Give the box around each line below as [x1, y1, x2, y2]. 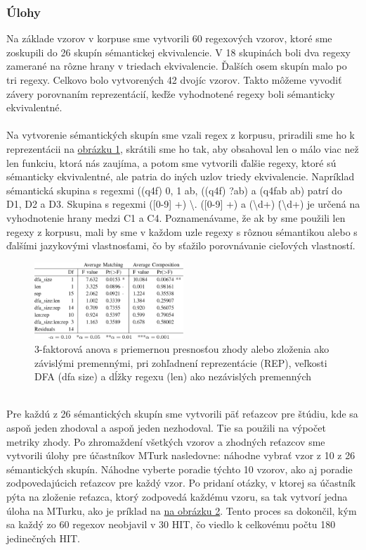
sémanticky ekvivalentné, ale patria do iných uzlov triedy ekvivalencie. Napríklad [6, 169, 355, 184]
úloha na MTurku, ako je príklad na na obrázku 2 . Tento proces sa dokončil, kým [6, 503, 357, 518]
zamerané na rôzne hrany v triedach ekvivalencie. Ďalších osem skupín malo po [6, 58, 347, 73]
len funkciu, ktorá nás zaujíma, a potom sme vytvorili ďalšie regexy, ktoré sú [6, 155, 336, 170]
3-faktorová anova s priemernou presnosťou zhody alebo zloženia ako [34, 342, 329, 356]
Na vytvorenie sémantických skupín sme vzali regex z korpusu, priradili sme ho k [6, 127, 355, 142]
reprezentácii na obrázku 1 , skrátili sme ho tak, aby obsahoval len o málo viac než [6, 141, 359, 156]
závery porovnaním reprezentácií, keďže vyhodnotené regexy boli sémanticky [6, 86, 335, 101]
